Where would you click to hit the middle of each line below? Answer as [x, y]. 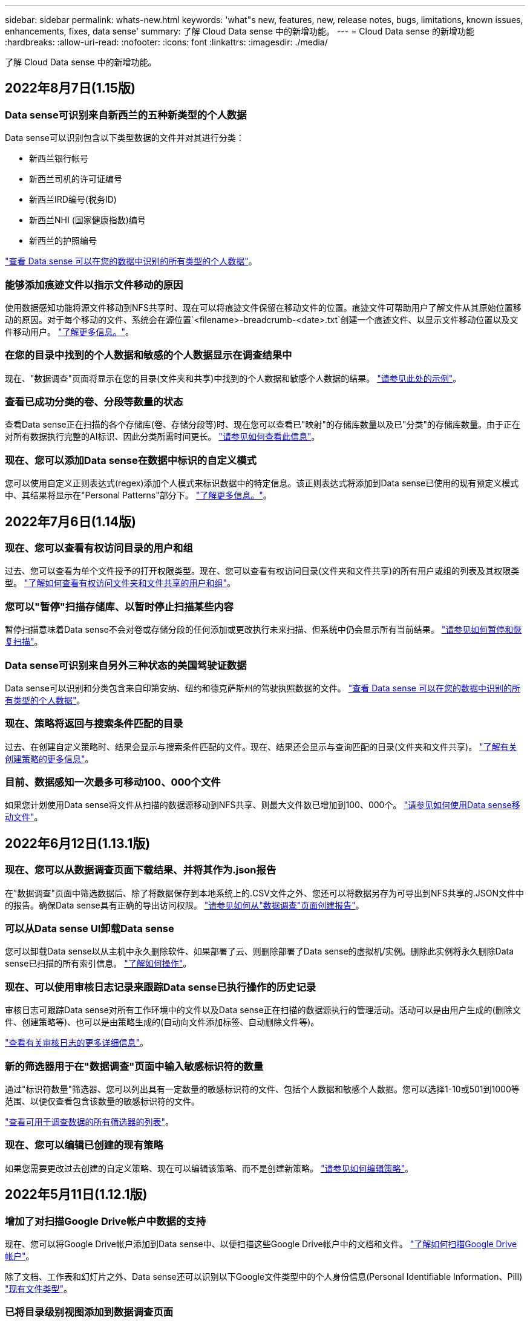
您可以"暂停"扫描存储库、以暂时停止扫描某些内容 [119, 606]
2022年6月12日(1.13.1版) [78, 843]
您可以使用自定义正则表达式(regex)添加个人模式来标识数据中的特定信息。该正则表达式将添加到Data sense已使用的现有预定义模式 [262, 483]
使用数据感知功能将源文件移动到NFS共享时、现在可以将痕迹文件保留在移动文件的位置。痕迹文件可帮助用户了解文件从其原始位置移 [263, 307]
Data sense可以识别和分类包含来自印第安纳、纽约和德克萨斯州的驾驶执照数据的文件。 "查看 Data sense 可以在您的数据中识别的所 [263, 688]
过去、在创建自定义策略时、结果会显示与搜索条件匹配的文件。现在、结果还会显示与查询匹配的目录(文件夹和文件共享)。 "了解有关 [261, 746]
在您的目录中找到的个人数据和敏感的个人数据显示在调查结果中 [149, 355]
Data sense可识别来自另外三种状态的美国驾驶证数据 [126, 665]
